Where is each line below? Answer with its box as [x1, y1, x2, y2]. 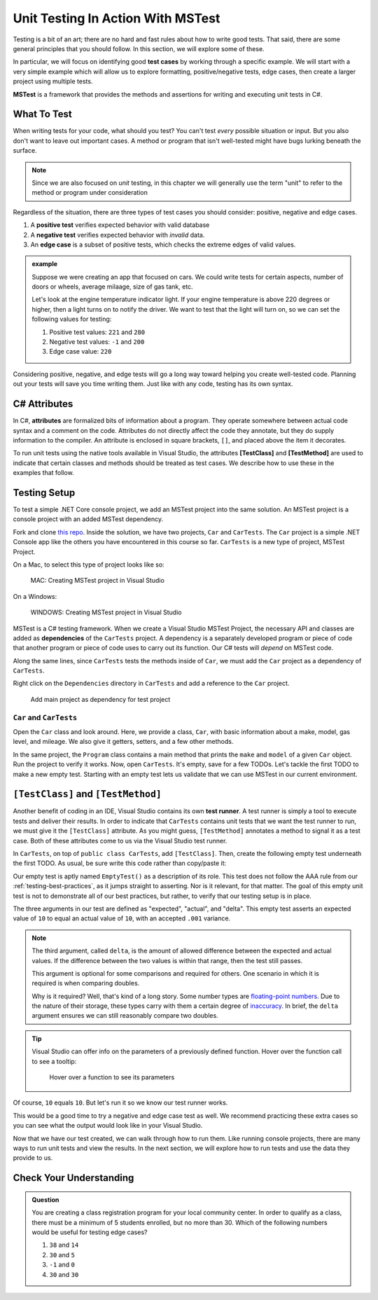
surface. [13, 146, 38, 155]
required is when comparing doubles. [31, 979, 140, 988]
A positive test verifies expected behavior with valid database [30, 221, 210, 229]
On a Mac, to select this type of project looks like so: [13, 560, 164, 569]
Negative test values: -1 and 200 [49, 338, 145, 346]
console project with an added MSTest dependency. [13, 515, 164, 523]
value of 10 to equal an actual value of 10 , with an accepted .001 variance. [13, 914, 231, 922]
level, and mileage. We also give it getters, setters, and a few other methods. [13, 738, 234, 746]
